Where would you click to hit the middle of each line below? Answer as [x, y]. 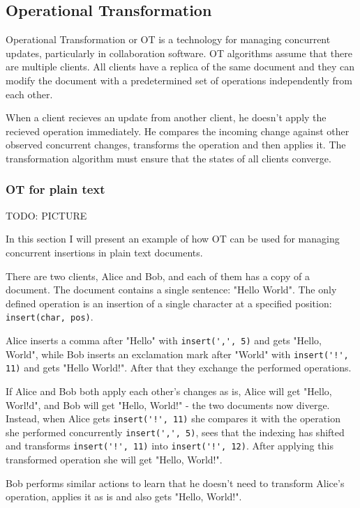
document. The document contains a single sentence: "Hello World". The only [171, 290]
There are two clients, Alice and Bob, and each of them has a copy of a [158, 276]
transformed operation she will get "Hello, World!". [114, 460]
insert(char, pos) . [50, 317]
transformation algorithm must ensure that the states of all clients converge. [168, 158]
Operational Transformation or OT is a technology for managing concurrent [168, 39]
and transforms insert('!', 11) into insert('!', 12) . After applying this [170, 446]
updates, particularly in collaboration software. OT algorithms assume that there [179, 53]
